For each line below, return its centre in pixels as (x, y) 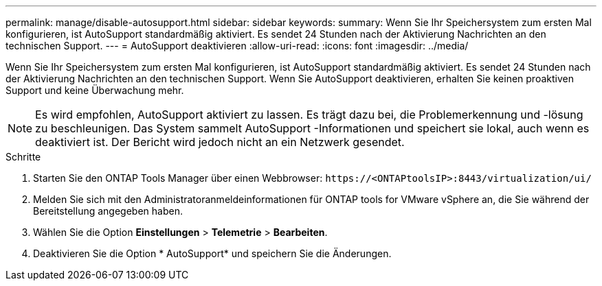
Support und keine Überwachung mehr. (95, 90)
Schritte (23, 157)
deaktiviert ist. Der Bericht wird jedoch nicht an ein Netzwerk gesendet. (220, 142)
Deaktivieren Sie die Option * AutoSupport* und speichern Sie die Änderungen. (212, 253)
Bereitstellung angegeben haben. (108, 211)
